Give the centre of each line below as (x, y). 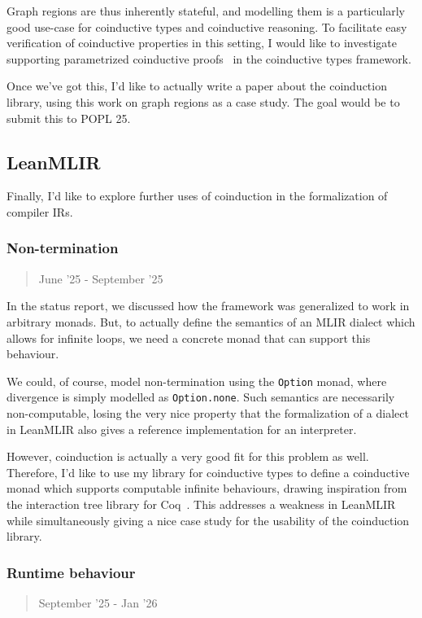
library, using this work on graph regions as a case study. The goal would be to (203, 101)
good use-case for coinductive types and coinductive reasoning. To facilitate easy (207, 26)
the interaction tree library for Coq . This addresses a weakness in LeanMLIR (201, 504)
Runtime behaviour (71, 572)
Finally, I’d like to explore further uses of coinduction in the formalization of (197, 196)
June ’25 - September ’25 (101, 278)
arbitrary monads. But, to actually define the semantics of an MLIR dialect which (211, 321)
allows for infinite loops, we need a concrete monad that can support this (189, 337)
